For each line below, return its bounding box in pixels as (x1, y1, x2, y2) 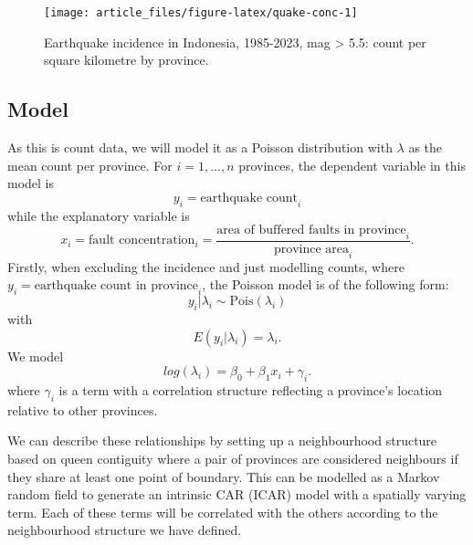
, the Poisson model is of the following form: (202, 275, 449, 294)
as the (408, 138, 443, 157)
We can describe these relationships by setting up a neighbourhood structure (7, 431, 437, 450)
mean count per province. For (7, 155, 173, 174)
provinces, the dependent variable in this (238, 155, 466, 174)
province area (273, 243, 350, 257)
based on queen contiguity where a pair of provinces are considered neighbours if (7, 449, 458, 467)
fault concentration (89, 234, 195, 247)
